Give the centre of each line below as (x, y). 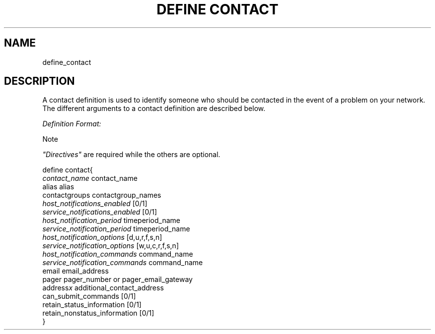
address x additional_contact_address (103, 288)
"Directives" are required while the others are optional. (131, 155)
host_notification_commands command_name (118, 254)
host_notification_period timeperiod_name (111, 221)
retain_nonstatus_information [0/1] (98, 313)
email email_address (75, 271)
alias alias (58, 187)
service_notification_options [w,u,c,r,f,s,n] (110, 246)
